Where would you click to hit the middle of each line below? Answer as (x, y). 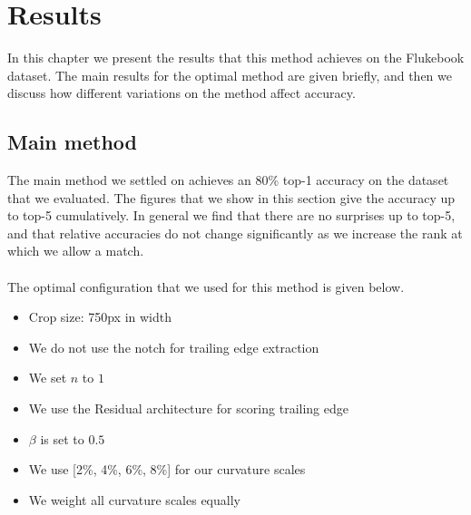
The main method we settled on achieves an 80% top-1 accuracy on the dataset (228, 180)
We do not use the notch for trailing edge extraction (174, 347)
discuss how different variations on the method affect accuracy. (182, 93)
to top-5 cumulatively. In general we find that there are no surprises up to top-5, (231, 215)
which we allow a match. (76, 251)
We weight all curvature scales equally (134, 499)
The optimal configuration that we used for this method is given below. (206, 286)
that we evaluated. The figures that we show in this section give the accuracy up (231, 197)
